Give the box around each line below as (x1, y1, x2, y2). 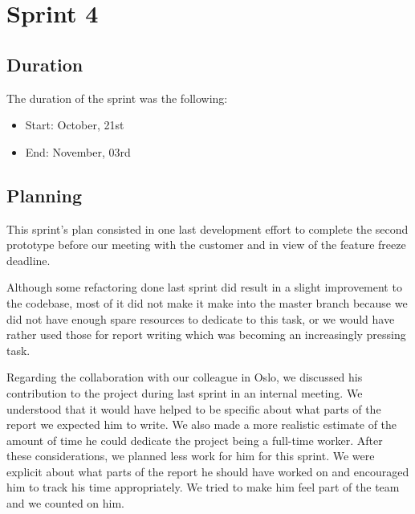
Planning (6, 182, 82, 207)
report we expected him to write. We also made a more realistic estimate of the (6, 416, 397, 433)
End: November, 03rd (25, 143, 131, 160)
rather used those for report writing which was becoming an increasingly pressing (6, 326, 406, 343)
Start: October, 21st (25, 116, 124, 133)
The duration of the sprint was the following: (6, 89, 228, 106)
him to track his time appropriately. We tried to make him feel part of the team (6, 479, 400, 496)
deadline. (6, 251, 51, 268)
